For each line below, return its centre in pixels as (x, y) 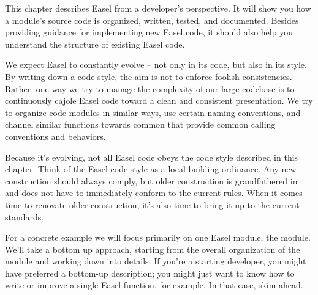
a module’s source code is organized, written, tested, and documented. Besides (152, 20)
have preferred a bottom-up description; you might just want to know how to (150, 273)
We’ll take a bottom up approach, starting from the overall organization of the (153, 249)
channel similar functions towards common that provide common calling (140, 124)
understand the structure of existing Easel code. (95, 44)
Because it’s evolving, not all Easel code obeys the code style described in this (152, 157)
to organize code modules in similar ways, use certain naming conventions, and (153, 112)
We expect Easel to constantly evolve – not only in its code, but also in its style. (156, 64)
